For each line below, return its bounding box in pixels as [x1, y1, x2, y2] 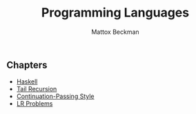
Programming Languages [41, 5, 190, 21]
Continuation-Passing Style [16, 92, 95, 101]
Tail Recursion [16, 85, 57, 93]
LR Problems [16, 99, 53, 108]
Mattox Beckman [91, 28, 139, 36]
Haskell [16, 77, 38, 86]
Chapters [6, 59, 48, 70]
